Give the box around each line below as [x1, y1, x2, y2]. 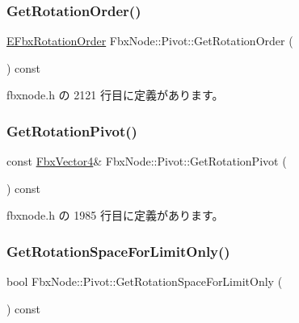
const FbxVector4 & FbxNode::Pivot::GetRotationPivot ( [6, 153, 287, 170]
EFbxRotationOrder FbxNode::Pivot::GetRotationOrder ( [6, 32, 293, 49]
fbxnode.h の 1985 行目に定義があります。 [6, 207, 224, 224]
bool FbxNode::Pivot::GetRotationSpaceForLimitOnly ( [6, 273, 283, 290]
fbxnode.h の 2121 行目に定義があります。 [6, 86, 224, 103]
